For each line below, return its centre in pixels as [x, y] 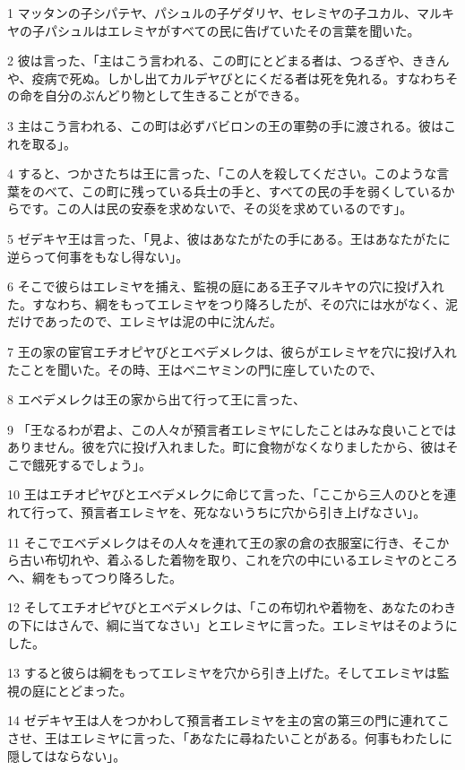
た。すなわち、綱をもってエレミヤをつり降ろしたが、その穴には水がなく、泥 [233, 303]
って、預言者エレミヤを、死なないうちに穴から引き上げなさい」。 [235, 512]
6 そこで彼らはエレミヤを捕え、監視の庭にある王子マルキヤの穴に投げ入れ [226, 286]
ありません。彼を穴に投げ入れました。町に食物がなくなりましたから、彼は [227, 447]
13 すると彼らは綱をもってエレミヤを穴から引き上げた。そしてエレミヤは [222, 673]
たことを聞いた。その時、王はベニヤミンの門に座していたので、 [195, 369]
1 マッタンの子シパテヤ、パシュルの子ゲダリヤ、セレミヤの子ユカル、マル [224, 13]
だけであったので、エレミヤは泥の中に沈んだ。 [145, 321]
